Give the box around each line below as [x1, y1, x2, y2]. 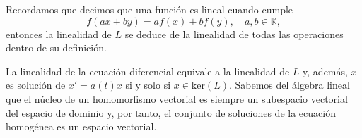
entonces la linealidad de [6, 26, 112, 41]
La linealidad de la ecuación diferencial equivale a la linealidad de [6, 63, 290, 78]
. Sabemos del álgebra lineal [228, 77, 350, 92]
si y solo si [125, 77, 171, 92]
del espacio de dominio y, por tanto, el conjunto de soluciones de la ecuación [6, 105, 336, 120]
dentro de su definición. [6, 40, 107, 55]
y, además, [303, 63, 348, 78]
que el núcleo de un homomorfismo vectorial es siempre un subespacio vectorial [6, 91, 348, 106]
